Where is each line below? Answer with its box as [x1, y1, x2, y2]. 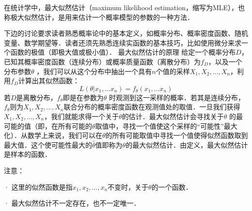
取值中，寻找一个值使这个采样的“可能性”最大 [95, 121, 237, 131]
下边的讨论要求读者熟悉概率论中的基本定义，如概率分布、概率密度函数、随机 [4, 28, 248, 38]
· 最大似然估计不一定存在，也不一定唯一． [4, 198, 141, 208]
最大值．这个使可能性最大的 [4, 139, 92, 150]
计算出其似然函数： [18, 75, 79, 86]
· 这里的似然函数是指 [4, 181, 73, 192]
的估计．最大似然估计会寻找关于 [122, 111, 224, 121]
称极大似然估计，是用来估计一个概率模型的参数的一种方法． [4, 12, 194, 22]
